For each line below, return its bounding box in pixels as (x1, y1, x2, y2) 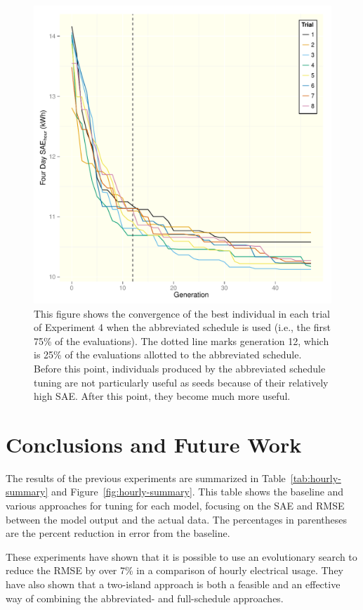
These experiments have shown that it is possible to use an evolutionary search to (6, 549, 357, 564)
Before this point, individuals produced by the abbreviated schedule (34, 361, 326, 375)
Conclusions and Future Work (6, 429, 302, 458)
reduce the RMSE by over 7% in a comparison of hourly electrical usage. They (6, 563, 343, 578)
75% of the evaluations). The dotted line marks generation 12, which (34, 333, 329, 348)
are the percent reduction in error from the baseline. (6, 526, 230, 540)
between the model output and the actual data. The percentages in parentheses (6, 512, 348, 526)
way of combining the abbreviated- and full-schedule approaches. (6, 590, 284, 605)
